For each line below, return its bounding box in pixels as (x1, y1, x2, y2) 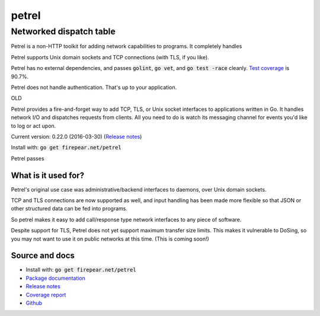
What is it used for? (11, 170, 85, 180)
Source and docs (11, 251, 75, 261)
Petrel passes (11, 155, 44, 162)
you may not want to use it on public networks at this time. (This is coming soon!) (11, 235, 210, 242)
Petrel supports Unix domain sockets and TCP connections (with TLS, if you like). (11, 53, 210, 60)
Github (25, 299, 43, 307)
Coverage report (25, 291, 66, 298)
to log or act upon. (11, 122, 56, 129)
